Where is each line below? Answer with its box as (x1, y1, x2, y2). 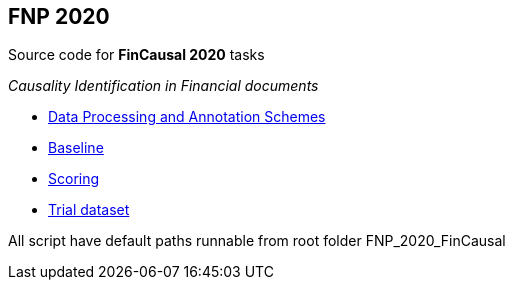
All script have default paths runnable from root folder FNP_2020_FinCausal (8, 232, 506, 250)
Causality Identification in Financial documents (8, 77, 319, 95)
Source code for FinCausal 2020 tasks (8, 46, 265, 64)
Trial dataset (48, 201, 130, 219)
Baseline (48, 139, 104, 157)
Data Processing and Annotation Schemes (48, 108, 326, 126)
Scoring (48, 170, 100, 188)
